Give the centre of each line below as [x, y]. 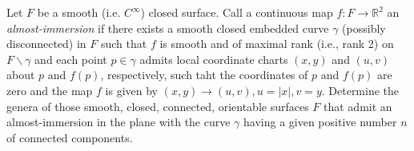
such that [124, 44]
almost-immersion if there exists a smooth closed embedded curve [168, 28]
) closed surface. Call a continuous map [237, 12]
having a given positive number [320, 122]
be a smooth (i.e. [79, 12]
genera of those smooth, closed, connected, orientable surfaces [158, 106]
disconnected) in [46, 44]
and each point [71, 59]
